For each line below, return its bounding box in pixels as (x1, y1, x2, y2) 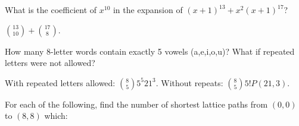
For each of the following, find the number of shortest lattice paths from (5, 97, 268, 110)
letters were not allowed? (5, 56, 95, 69)
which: (44, 109, 68, 122)
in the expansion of (113, 4, 183, 15)
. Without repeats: (155, 76, 223, 89)
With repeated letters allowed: (5, 76, 116, 89)
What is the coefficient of (5, 4, 97, 15)
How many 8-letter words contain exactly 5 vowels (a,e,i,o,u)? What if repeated (5, 45, 295, 57)
